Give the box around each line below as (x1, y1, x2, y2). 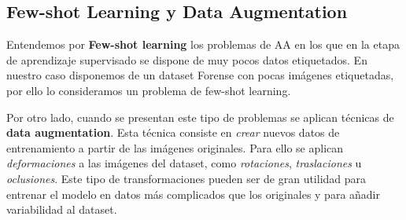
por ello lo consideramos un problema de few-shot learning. (6, 82, 291, 98)
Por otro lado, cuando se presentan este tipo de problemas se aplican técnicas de (6, 108, 394, 125)
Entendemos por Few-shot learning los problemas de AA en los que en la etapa (6, 36, 400, 53)
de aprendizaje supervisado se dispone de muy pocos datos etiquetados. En (6, 51, 367, 68)
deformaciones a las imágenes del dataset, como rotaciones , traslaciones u (6, 155, 362, 171)
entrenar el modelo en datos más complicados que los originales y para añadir (6, 185, 381, 202)
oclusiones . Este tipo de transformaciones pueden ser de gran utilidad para (6, 170, 367, 186)
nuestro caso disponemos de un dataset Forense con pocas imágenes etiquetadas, (6, 67, 394, 83)
